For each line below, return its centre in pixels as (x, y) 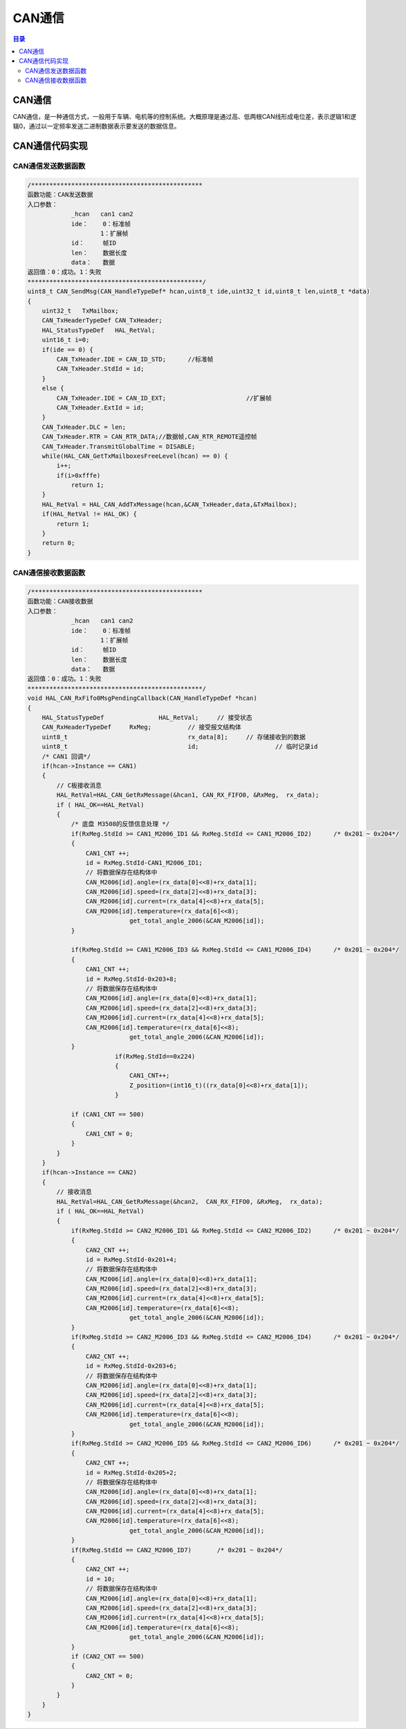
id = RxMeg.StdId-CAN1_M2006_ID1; (144, 862)
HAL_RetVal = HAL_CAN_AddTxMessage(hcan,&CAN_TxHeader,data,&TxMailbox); (169, 504)
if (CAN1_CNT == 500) (108, 1115)
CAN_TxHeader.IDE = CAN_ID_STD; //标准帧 (135, 359)
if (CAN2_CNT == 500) (108, 1656)
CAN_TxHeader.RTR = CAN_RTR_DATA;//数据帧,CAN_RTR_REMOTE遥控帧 (149, 437)
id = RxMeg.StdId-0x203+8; (131, 979)
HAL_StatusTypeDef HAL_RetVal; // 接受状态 (147, 718)
